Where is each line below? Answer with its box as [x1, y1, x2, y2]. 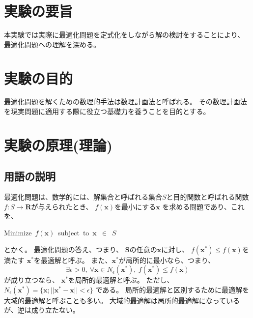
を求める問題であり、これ [162, 201, 245, 211]
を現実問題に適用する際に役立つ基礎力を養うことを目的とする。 [4, 106, 210, 116]
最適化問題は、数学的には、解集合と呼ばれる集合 [4, 192, 162, 202]
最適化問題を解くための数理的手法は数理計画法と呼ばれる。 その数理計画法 [4, 96, 247, 107]
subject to [58, 227, 89, 237]
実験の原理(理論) [4, 135, 113, 155]
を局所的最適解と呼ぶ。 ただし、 [68, 275, 174, 285]
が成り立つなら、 [4, 275, 59, 285]
